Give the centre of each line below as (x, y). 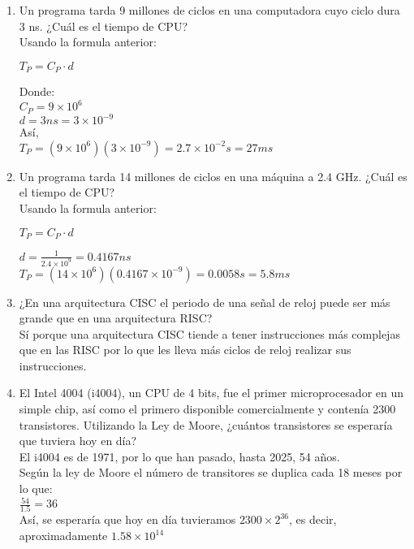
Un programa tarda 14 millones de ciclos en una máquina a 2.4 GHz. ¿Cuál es (213, 176)
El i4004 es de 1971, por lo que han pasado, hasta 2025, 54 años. (179, 456)
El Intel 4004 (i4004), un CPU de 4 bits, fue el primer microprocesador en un (211, 393)
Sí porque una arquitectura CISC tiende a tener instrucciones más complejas (209, 333)
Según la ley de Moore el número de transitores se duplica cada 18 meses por (211, 472)
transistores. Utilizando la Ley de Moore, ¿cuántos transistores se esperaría (206, 424)
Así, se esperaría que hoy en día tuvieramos (127, 519)
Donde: (37, 91)
